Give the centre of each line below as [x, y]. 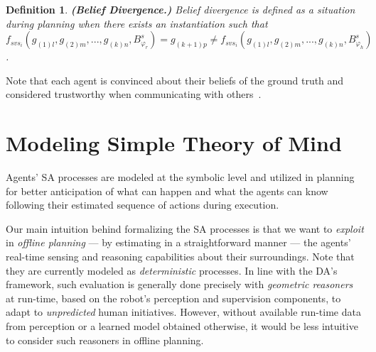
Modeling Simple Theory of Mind [174, 143]
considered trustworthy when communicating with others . [134, 94]
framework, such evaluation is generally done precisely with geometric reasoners [179, 284]
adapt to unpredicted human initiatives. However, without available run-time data [183, 312]
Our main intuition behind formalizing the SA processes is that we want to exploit [185, 228]
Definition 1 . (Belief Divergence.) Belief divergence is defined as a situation [181, 9]
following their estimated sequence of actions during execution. [143, 205]
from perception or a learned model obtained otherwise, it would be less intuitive [182, 326]
